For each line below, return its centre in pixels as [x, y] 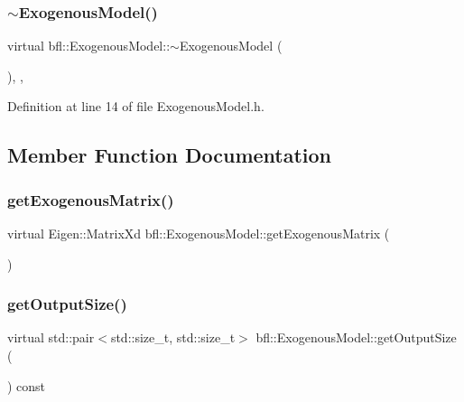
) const [27, 385]
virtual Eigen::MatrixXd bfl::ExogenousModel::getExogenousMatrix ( [199, 233]
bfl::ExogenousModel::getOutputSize [356, 337]
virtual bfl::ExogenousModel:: [89, 46]
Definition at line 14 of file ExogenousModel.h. [136, 106]
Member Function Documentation [170, 155]
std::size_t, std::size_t [173, 337]
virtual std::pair [51, 337]
